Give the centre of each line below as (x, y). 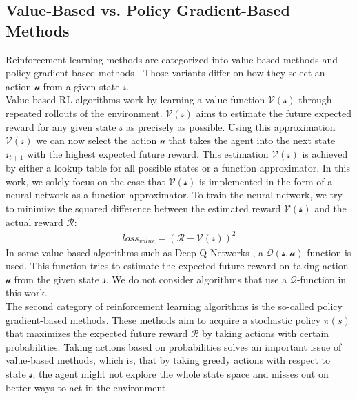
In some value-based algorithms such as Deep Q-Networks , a (135, 252)
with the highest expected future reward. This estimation (148, 153)
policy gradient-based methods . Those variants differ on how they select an (165, 73)
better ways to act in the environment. (87, 387)
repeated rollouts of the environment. (84, 113)
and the (330, 208)
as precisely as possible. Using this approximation (231, 126)
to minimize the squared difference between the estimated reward (143, 208)
